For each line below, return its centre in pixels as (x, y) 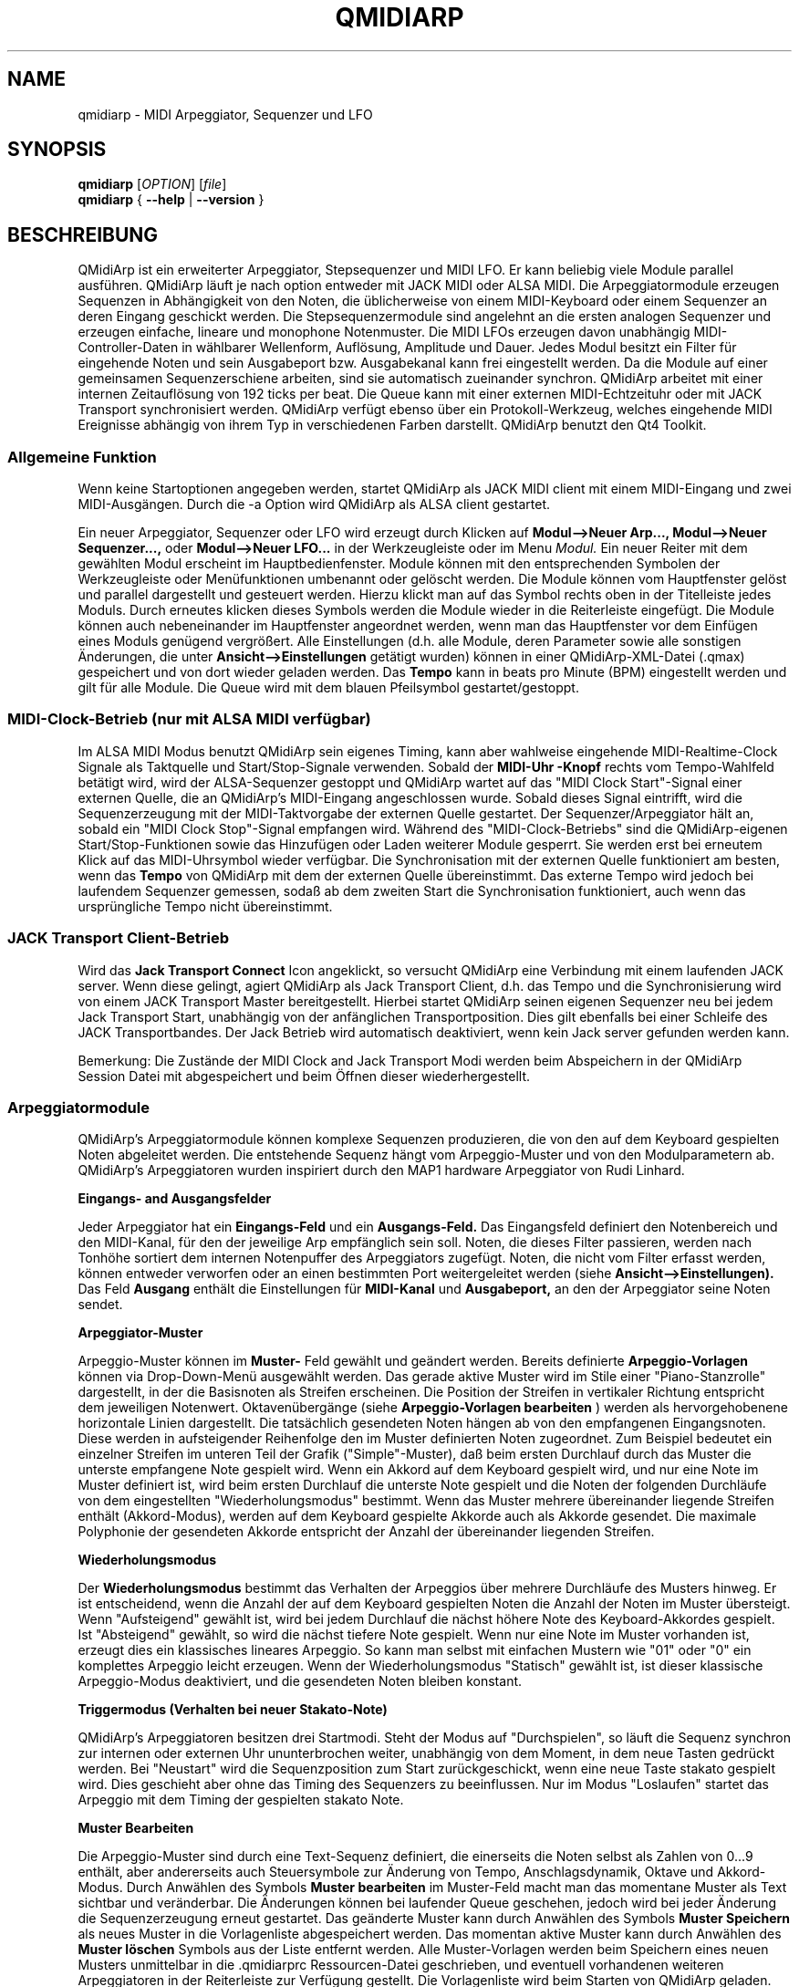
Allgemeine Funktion (82, 457)
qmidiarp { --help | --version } (171, 200)
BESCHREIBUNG (83, 234)
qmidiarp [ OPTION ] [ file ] (152, 184)
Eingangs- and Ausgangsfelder (175, 1199)
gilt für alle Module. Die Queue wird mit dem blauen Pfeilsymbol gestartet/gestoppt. (328, 688)
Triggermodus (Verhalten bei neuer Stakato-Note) (233, 1710)
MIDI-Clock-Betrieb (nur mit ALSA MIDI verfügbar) (189, 719)
